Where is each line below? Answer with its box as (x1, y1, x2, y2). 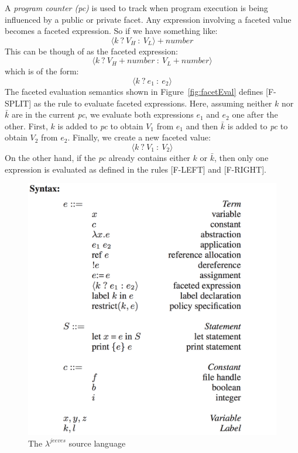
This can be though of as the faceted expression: (5, 44, 178, 57)
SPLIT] (5, 97, 32, 109)
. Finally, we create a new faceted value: (67, 131, 211, 143)
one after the (232, 108, 278, 121)
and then (186, 119, 218, 132)
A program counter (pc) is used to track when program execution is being (5, 2, 268, 13)
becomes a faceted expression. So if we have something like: (5, 25, 218, 37)
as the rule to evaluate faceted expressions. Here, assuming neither (33, 97, 272, 109)
